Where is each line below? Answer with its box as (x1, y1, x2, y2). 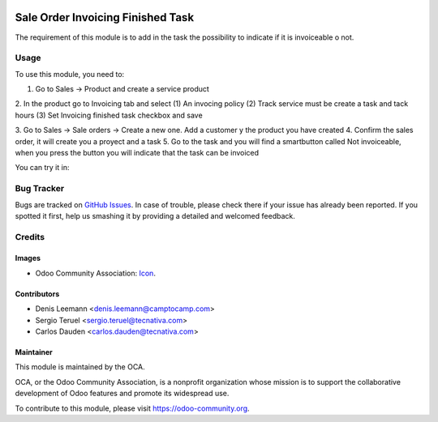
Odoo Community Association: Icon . (35, 268, 156, 278)
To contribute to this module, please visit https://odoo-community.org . (15, 403, 251, 413)
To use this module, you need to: (15, 69, 125, 79)
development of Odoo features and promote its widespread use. (15, 389, 230, 399)
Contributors (15, 288, 60, 299)
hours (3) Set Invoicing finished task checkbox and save (15, 110, 203, 120)
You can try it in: (15, 163, 70, 173)
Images (15, 254, 41, 263)
